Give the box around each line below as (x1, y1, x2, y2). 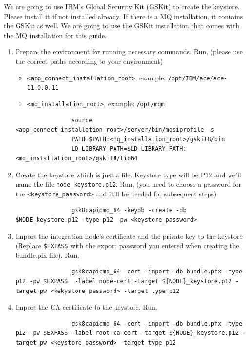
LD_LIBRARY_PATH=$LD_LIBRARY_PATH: (71, 145, 187, 153)
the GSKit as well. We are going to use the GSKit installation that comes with (4, 20, 240, 31)
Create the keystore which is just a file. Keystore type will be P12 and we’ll (15, 169, 241, 179)
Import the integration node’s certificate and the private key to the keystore (15, 231, 243, 241)
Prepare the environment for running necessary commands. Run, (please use (15, 46, 243, 57)
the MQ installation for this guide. (4, 30, 107, 40)
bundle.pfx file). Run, (15, 250, 79, 260)
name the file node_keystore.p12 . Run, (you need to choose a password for (15, 179, 242, 189)
